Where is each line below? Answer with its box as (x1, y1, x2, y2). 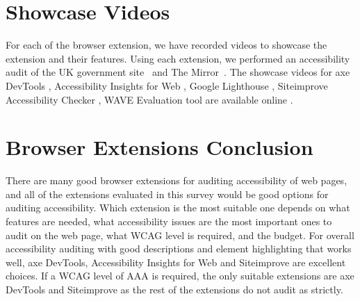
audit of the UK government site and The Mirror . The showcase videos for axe (6, 65, 350, 79)
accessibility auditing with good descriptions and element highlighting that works (6, 241, 352, 256)
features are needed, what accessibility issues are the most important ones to (6, 214, 332, 228)
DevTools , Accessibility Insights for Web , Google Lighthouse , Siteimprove (6, 78, 328, 92)
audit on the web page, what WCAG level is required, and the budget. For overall (6, 227, 354, 242)
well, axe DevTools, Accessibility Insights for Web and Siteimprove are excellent (6, 254, 346, 269)
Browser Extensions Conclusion (6, 133, 313, 161)
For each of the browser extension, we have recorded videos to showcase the (6, 38, 327, 52)
